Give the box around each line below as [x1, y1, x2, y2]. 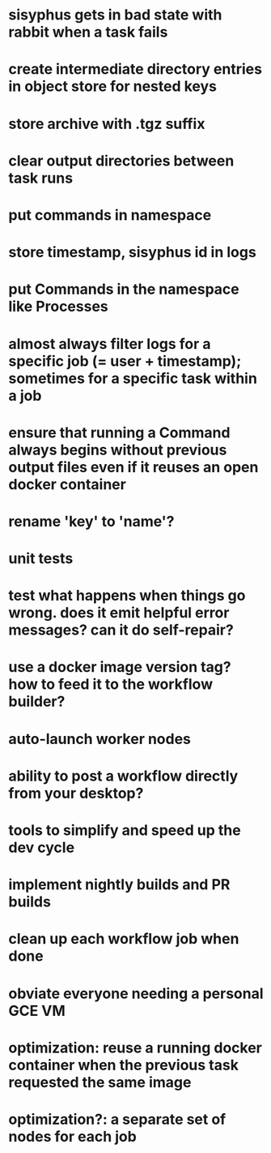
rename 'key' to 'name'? [8, 512, 175, 531]
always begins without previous [8, 441, 227, 459]
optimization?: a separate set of [8, 1110, 227, 1129]
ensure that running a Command [8, 424, 231, 441]
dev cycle [8, 838, 75, 857]
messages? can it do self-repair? [8, 621, 235, 639]
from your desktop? [8, 784, 144, 802]
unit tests [8, 549, 74, 568]
